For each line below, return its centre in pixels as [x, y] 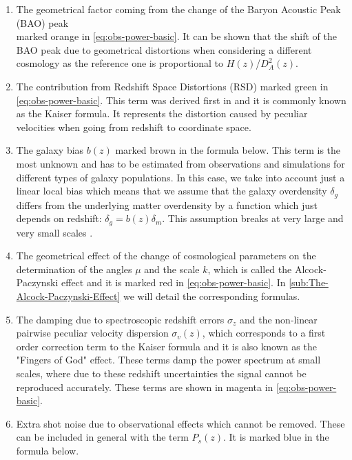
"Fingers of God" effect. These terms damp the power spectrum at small [168, 360]
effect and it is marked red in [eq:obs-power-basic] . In [174, 282]
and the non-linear [278, 319]
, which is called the [250, 269]
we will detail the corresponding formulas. [212, 296]
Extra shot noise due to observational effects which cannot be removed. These [180, 423]
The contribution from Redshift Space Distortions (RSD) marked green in [172, 86]
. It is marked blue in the [276, 437]
